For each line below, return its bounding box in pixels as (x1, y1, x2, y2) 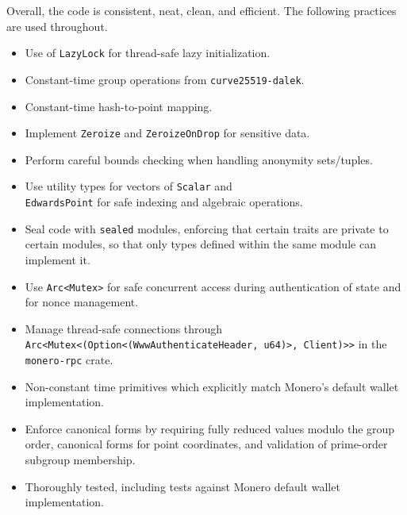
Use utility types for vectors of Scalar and (25, 178, 232, 194)
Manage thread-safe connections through (25, 320, 223, 336)
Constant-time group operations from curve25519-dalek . (25, 71, 305, 87)
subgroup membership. (25, 452, 136, 468)
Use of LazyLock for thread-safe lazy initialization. (25, 44, 271, 61)
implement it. (25, 251, 90, 267)
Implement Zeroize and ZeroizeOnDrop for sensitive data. (25, 125, 310, 141)
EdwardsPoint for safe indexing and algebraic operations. (25, 194, 303, 209)
